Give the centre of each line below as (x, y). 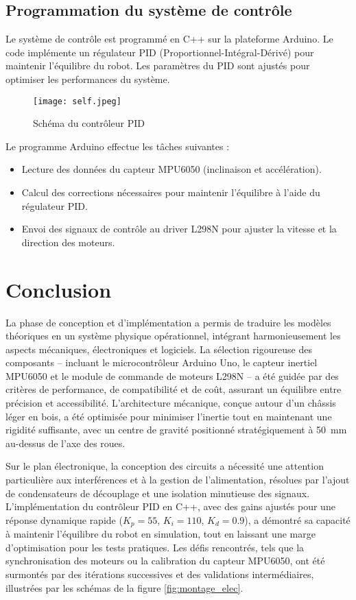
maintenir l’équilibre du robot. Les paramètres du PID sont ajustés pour (158, 65)
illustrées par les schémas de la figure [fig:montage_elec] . (124, 587)
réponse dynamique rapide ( (64, 519)
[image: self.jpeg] (77, 101)
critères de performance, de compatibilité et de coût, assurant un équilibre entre (174, 389)
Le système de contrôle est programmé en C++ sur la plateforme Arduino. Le (169, 39)
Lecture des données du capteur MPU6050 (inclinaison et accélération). (171, 169)
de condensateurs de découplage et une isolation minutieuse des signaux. (158, 493)
